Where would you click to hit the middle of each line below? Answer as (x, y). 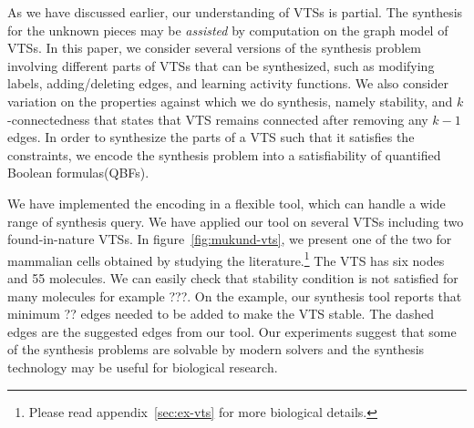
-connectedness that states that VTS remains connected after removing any (218, 119)
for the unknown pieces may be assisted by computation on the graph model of (228, 30)
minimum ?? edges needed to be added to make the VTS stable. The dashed (221, 314)
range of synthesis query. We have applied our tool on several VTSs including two (236, 221)
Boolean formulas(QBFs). (78, 173)
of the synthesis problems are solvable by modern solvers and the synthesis (216, 349)
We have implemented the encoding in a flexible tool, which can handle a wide (227, 203)
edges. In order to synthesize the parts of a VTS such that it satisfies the (211, 137)
